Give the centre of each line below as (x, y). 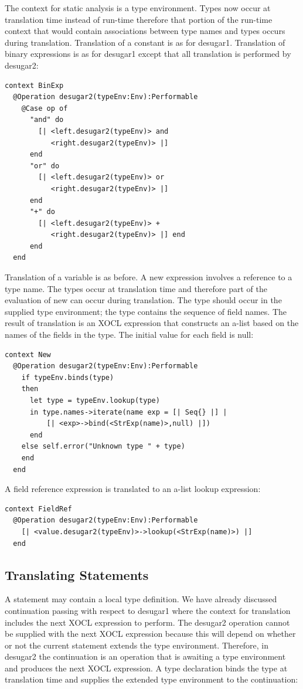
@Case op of (45, 108)
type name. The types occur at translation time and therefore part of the (136, 288)
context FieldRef (38, 509)
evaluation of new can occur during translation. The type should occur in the (143, 300)
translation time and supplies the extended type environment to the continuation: (151, 679)
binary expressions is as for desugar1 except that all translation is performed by (148, 54)
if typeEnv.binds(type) (68, 377)
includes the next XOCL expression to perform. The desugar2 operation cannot (147, 622)
